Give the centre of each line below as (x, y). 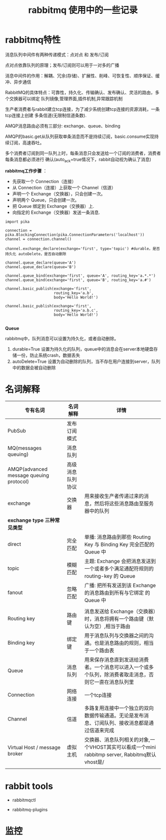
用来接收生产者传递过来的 (114, 496)
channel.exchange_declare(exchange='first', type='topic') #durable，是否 (83, 248)
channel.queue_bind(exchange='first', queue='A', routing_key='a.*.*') (80, 276)
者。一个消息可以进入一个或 (117, 667)
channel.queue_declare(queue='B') (41, 267)
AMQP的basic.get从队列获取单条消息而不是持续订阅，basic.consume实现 (80, 136)
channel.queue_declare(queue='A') (41, 263)
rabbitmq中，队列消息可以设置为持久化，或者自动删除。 (62, 338)
